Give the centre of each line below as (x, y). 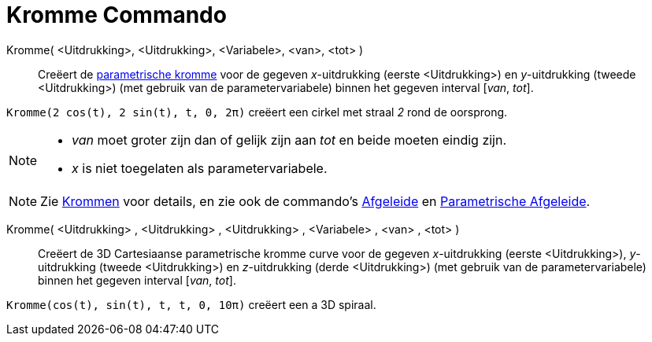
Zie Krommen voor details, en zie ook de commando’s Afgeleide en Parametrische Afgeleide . (315, 201)
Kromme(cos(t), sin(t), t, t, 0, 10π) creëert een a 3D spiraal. (191, 304)
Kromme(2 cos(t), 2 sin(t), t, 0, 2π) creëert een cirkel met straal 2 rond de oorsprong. (257, 112)
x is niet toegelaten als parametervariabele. (200, 168)
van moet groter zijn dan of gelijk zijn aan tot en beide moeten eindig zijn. (289, 140)
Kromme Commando (117, 15)
